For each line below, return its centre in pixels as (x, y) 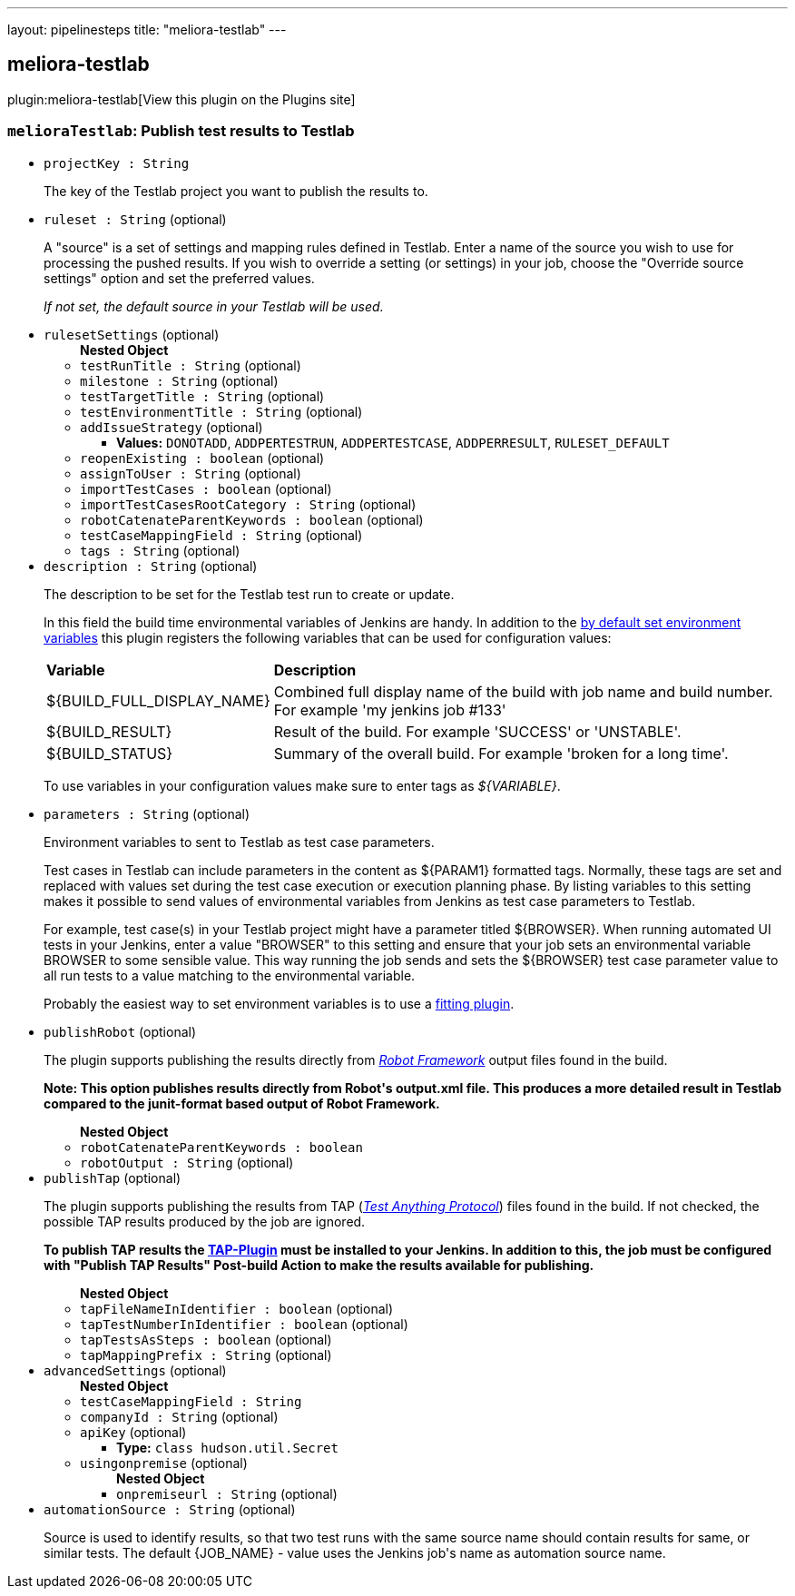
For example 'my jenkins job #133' (390, 709)
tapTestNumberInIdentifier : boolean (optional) (244, 1324)
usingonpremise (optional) (164, 1463)
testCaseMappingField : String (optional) (221, 535)
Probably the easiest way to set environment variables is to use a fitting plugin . (279, 1003)
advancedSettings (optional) (135, 1370)
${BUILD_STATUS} (110, 753)
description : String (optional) (151, 566)
